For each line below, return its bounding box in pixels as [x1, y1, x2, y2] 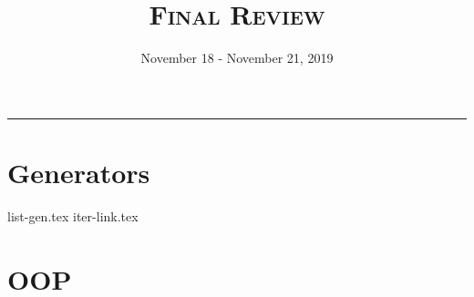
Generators [7, 153, 150, 190]
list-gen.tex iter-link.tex [7, 206, 139, 225]
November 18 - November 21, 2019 [140, 48, 334, 67]
